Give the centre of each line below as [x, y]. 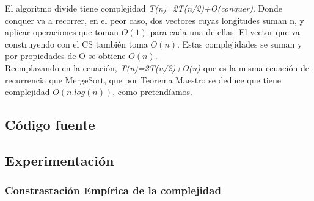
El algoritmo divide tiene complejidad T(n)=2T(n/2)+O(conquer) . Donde [144, 8]
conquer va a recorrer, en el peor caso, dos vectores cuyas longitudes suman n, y [155, 20]
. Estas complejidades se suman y [240, 44]
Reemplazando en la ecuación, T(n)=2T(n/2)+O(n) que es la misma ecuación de [157, 67]
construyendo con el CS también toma [76, 44]
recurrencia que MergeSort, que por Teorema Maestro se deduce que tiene [143, 79]
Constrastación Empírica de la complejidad [113, 190]
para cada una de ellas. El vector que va [225, 32]
